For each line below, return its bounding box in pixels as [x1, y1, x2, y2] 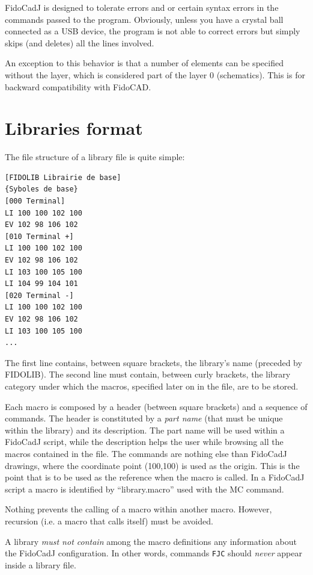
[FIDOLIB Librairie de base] [5, 173, 121, 182]
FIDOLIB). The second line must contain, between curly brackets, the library [5, 368, 291, 381]
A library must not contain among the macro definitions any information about [5, 535, 297, 547]
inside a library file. [5, 558, 76, 571]
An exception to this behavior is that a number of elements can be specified [5, 57, 284, 69]
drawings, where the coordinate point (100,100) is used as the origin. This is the [5, 459, 300, 471]
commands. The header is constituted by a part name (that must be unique [5, 412, 283, 424]
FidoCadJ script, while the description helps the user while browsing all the [5, 435, 284, 448]
